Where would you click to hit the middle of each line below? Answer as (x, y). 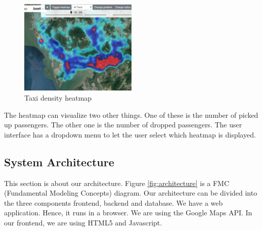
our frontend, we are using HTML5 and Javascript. (83, 222)
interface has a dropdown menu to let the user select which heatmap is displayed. (130, 134)
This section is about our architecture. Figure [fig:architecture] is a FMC (117, 183)
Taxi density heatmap (58, 98)
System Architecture (59, 161)
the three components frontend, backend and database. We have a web (114, 202)
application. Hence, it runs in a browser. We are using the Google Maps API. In (128, 213)
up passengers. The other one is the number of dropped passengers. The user (123, 125)
